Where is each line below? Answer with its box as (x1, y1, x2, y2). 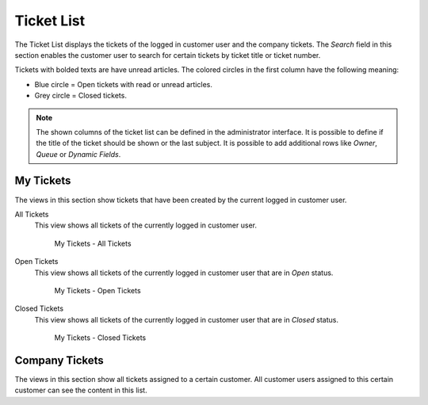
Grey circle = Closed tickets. (34, 91, 127, 101)
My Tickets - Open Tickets (54, 285, 142, 295)
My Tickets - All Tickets (54, 239, 132, 248)
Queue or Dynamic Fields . (36, 149, 121, 159)
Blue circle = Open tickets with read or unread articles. (34, 79, 213, 89)
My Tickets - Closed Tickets (54, 333, 147, 342)
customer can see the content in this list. (14, 385, 147, 395)
